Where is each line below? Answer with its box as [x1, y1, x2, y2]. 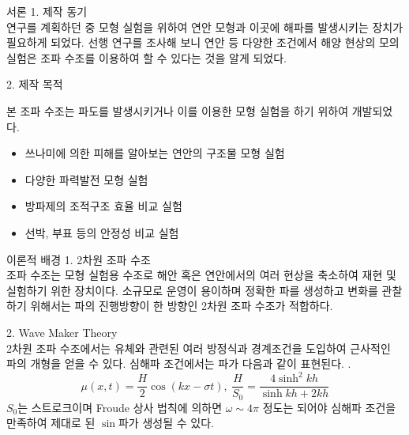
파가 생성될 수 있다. [118, 414, 214, 431]
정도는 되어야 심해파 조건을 [262, 399, 396, 415]
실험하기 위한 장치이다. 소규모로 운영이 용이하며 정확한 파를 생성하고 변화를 [6, 282, 378, 298]
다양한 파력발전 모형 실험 [24, 171, 148, 187]
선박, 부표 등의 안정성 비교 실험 [24, 224, 179, 240]
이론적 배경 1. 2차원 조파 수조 [6, 251, 151, 267]
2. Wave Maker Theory [6, 323, 118, 340]
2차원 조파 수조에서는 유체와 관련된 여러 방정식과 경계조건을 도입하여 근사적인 [6, 339, 391, 356]
